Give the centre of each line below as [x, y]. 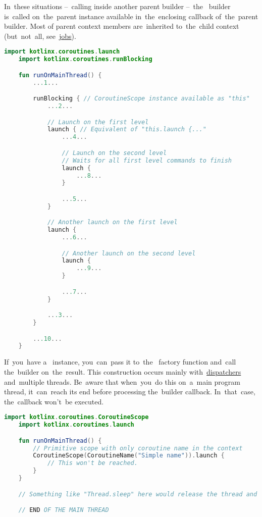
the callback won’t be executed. [54, 401]
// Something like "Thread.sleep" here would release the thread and [138, 494]
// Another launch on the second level [129, 253]
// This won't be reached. [92, 463]
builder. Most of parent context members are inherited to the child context [122, 26]
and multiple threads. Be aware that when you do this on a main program [122, 381]
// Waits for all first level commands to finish [147, 160]
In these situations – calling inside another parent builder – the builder [117, 6]
